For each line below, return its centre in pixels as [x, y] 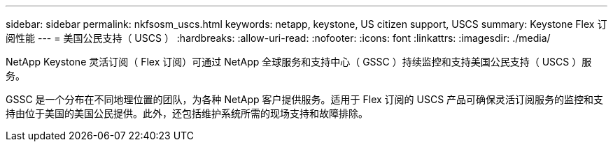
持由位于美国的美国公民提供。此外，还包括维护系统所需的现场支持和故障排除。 [187, 113]
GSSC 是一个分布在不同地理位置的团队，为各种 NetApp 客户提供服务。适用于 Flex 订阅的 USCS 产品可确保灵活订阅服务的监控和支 [305, 99]
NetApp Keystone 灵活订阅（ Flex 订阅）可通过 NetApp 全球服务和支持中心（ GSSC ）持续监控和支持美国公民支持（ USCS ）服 [299, 62]
